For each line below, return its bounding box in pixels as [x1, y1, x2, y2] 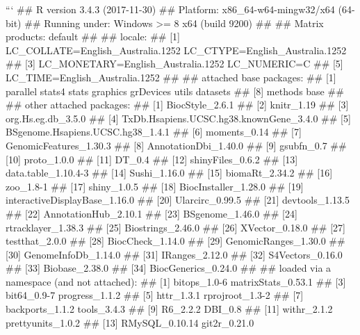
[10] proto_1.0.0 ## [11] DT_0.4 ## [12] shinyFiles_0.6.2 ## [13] [6, 152, 298, 166]
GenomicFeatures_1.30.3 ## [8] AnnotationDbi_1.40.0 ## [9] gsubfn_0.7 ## [6, 138, 347, 152]
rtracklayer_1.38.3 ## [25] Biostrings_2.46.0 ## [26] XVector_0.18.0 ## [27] [6, 220, 345, 234]
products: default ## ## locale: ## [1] [6, 29, 180, 44]
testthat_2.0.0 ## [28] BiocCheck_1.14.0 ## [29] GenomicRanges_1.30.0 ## [6, 234, 345, 248]
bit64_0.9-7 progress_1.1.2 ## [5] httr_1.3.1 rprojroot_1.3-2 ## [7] [6, 288, 304, 302]
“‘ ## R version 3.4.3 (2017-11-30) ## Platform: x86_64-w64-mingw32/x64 [6, 2, 335, 16]
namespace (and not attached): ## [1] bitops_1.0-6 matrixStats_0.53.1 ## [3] [6, 274, 346, 288]
